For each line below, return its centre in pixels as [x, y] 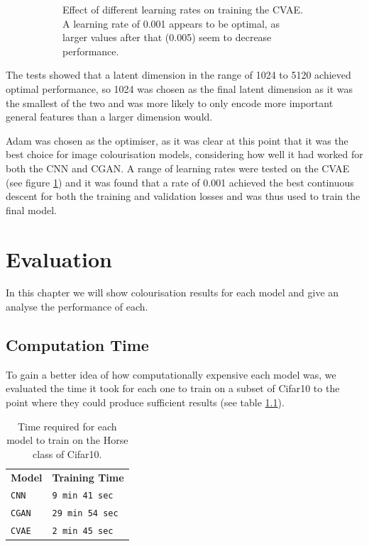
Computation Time [77, 345]
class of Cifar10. [67, 453]
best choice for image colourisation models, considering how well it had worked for [184, 154]
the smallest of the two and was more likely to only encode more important [170, 102]
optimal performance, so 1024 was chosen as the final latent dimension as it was [180, 88]
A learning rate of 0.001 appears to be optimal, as [171, 23]
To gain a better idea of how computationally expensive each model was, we [171, 374]
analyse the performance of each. [77, 307]
